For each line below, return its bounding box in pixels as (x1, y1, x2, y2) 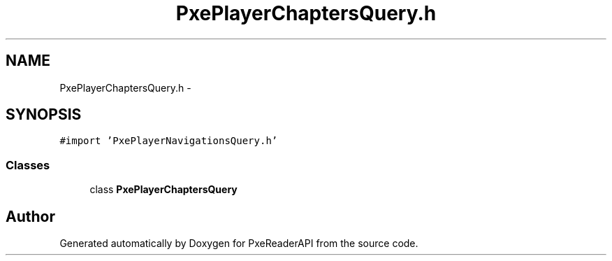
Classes (6, 157, 50, 172)
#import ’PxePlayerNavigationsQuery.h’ (59, 135, 278, 147)
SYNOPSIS (6, 106, 82, 124)
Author (6, 207, 55, 225)
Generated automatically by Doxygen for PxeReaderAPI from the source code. (59, 237, 418, 250)
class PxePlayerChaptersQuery (89, 183, 238, 196)
